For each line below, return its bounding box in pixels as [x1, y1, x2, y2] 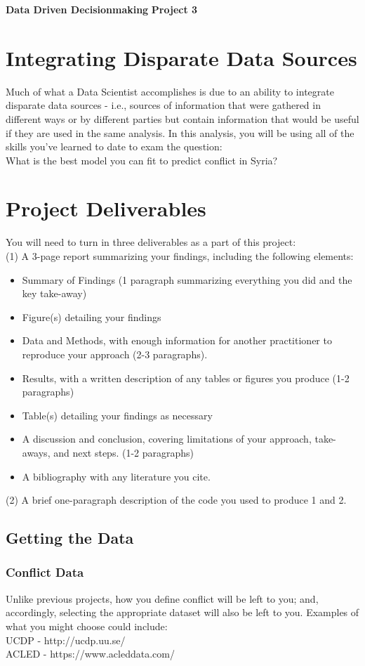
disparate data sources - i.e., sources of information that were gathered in [6, 98, 321, 112]
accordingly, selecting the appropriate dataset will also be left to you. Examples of [6, 605, 359, 620]
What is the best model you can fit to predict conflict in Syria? [6, 152, 278, 167]
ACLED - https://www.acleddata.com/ [6, 646, 175, 661]
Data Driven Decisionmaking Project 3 [6, 2, 198, 16]
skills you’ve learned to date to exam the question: [6, 139, 223, 154]
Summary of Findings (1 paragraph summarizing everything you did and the [22, 272, 352, 287]
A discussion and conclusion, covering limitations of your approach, [22, 431, 312, 446]
